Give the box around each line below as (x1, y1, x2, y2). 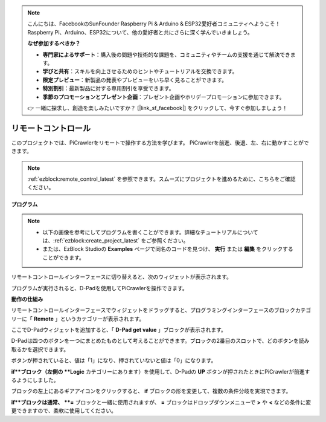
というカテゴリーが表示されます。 (60, 315, 145, 322)
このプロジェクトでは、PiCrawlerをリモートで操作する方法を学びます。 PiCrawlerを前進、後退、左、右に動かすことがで (11, 139, 309, 146)
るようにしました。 (11, 377, 59, 384)
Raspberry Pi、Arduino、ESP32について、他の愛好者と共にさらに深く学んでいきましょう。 (27, 28, 253, 36)
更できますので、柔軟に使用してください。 (11, 407, 117, 414)
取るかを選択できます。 (11, 345, 69, 353)
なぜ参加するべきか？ (27, 40, 81, 47)
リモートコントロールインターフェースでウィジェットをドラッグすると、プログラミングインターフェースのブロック (11, 307, 296, 314)
